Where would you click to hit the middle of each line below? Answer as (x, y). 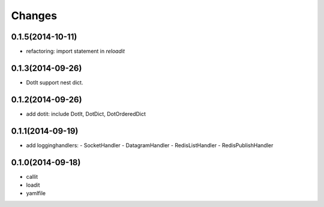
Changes (34, 16)
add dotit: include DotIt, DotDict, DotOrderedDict (86, 114)
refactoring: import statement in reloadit (76, 51)
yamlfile (36, 193)
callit (32, 176)
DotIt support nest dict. (55, 82)
